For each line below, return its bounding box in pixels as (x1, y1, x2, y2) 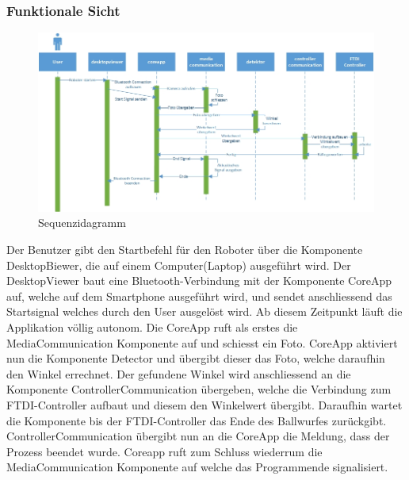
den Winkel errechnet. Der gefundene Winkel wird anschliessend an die (6, 365, 351, 382)
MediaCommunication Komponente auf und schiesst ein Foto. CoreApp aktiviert (6, 334, 398, 351)
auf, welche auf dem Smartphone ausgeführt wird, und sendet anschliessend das (6, 287, 392, 304)
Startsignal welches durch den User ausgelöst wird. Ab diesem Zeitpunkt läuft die (6, 303, 403, 320)
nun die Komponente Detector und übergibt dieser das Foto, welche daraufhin (6, 350, 385, 367)
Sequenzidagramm (38, 214, 126, 231)
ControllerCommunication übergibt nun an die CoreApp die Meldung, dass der (6, 428, 390, 444)
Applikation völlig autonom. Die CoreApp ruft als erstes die (6, 319, 298, 336)
